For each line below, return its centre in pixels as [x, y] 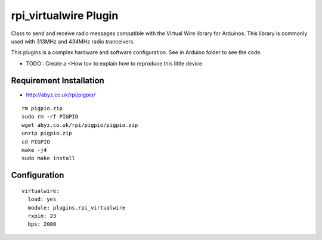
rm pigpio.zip [42, 108]
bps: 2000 [42, 224]
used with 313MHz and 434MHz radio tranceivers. [73, 41]
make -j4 [34, 150]
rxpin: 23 [42, 216]
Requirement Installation [58, 80]
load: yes [42, 199]
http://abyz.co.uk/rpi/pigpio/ [61, 95]
